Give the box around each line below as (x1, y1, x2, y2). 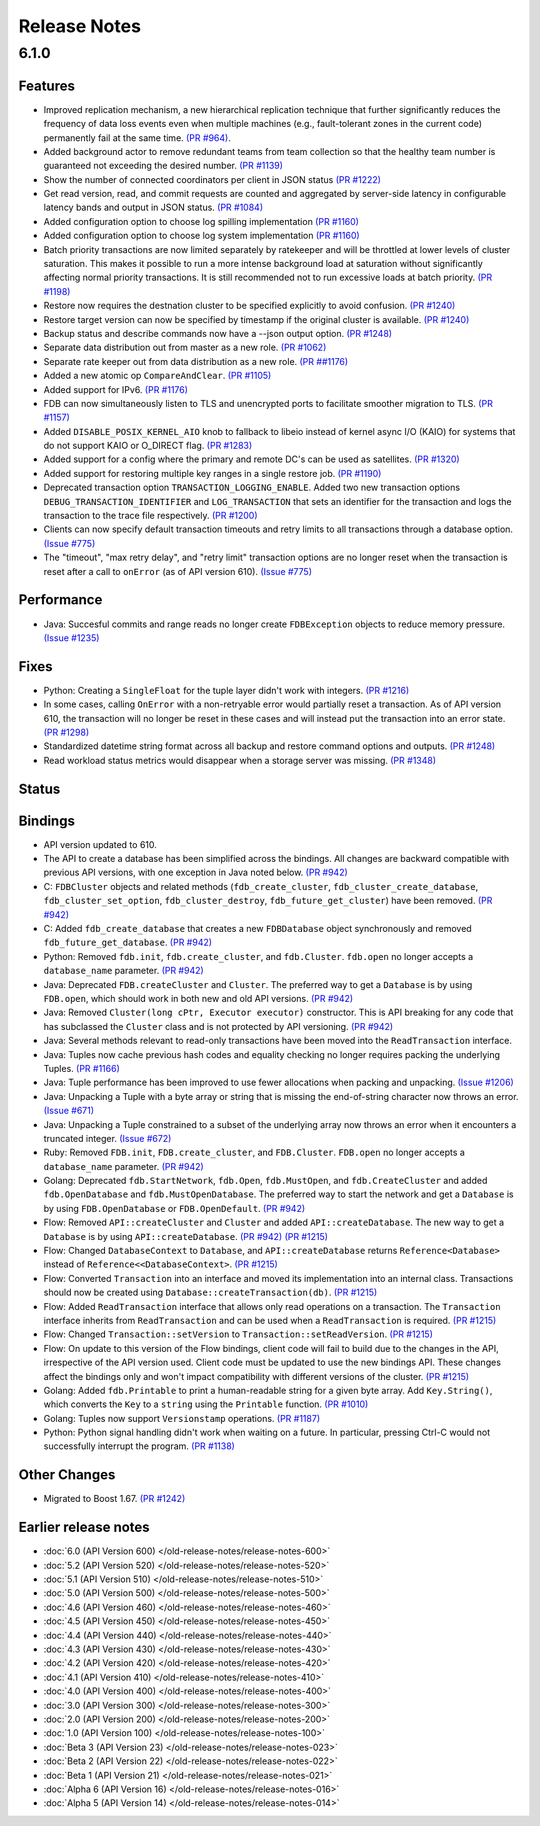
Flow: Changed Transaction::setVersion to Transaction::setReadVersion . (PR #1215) (43, 1328, 434, 1340)
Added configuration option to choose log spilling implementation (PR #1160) (43, 215, 360, 227)
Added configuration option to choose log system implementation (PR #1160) (43, 230, 360, 242)
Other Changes (18, 1466, 116, 1484)
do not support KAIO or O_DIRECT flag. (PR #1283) (43, 440, 253, 452)
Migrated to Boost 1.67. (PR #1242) (43, 1493, 186, 1505)
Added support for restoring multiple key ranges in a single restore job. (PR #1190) (43, 467, 382, 479)
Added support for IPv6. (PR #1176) (43, 383, 189, 395)
